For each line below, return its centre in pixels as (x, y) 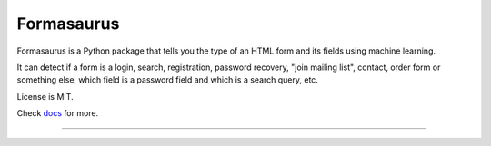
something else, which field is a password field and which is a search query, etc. (167, 80)
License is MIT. (45, 96)
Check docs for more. (58, 113)
